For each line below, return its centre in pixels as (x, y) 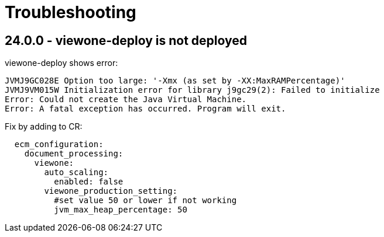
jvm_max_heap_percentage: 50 (121, 210)
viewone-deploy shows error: (61, 63)
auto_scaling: (76, 172)
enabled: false (89, 182)
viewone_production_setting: (111, 191)
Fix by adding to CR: (44, 127)
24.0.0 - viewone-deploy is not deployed (126, 40)
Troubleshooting (71, 12)
